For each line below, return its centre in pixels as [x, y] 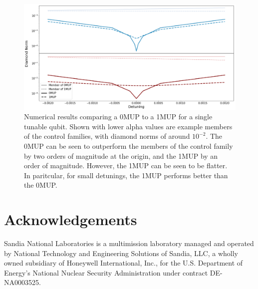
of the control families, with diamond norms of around [107, 136]
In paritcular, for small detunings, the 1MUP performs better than [126, 175]
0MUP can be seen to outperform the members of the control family [129, 145]
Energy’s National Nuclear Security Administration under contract [106, 272]
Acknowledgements [71, 219]
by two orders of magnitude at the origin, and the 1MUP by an [121, 155]
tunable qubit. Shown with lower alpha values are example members [128, 126]
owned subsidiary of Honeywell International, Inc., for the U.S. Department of [124, 263]
